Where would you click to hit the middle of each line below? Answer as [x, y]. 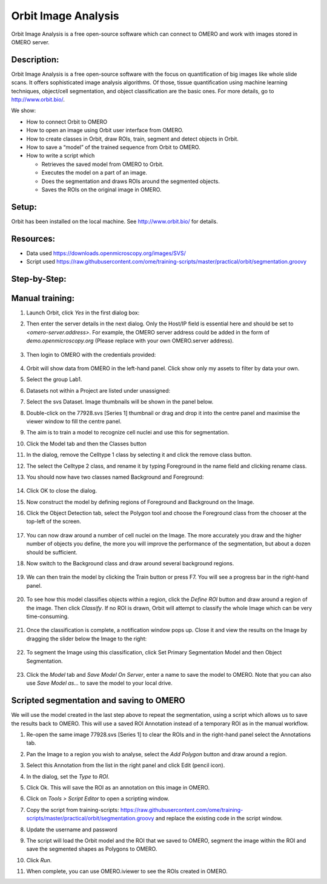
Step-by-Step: [39, 279]
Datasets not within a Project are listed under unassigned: [98, 390]
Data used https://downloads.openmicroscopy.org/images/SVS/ [106, 253]
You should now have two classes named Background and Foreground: [115, 477]
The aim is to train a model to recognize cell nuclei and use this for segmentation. [128, 433]
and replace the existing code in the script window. [219, 819]
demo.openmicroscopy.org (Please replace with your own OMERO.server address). [130, 341]
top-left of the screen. [54, 522]
